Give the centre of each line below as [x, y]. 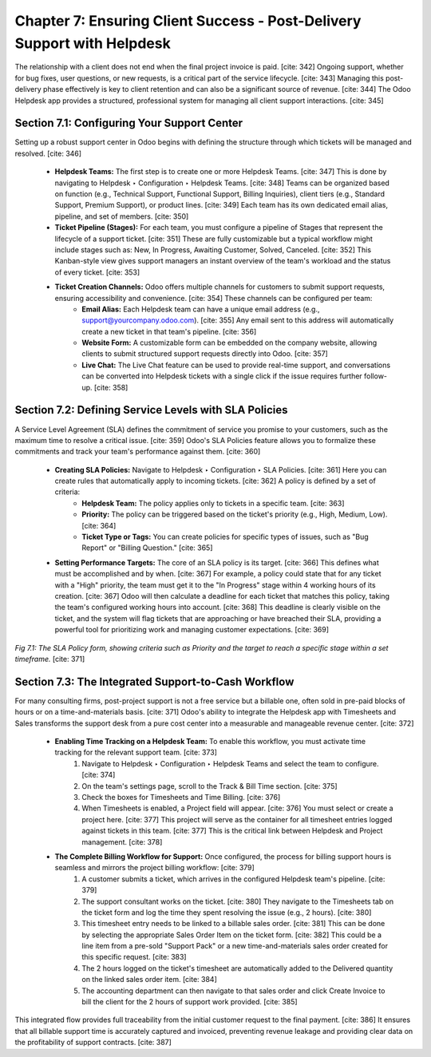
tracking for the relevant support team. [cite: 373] [136, 752]
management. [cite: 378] [122, 841]
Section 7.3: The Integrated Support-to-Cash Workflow [154, 681]
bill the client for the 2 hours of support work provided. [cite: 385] [190, 1002]
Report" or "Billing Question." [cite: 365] [147, 548]
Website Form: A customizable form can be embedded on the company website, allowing [229, 342]
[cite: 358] [111, 387]
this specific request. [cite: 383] [134, 957]
